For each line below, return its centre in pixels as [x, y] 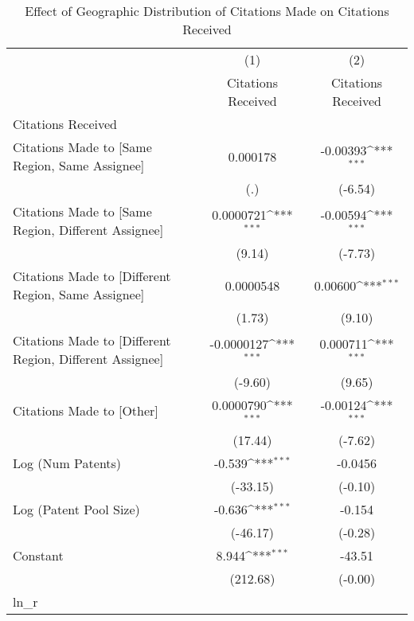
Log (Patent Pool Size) [76, 509]
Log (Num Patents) [67, 463]
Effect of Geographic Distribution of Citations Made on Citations [207, 11]
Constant [38, 555]
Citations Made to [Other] [86, 411]
